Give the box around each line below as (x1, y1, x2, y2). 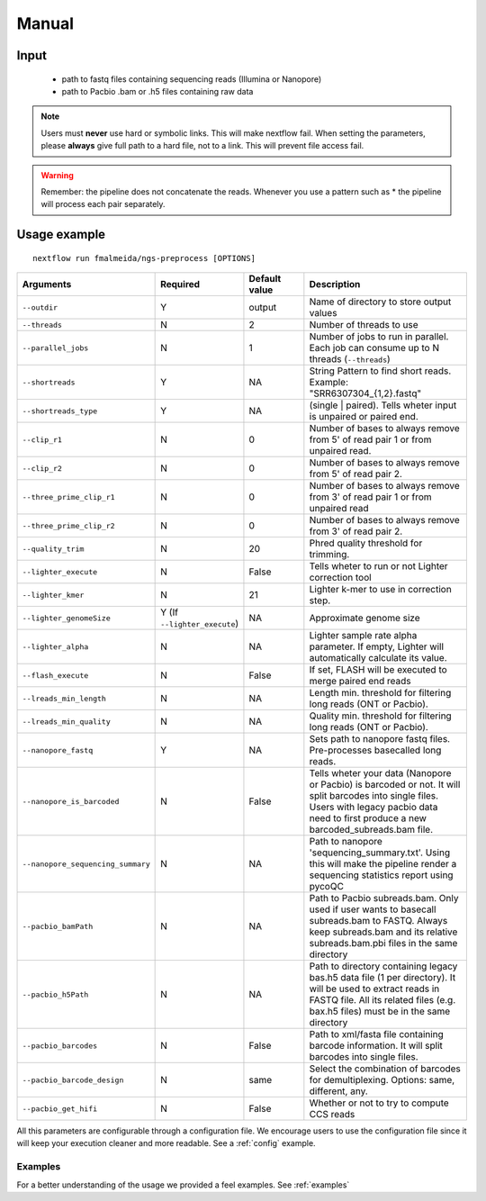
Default (248, 273, 282, 285)
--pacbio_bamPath (22, 921, 94, 931)
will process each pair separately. (40, 199, 166, 210)
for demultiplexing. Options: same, (309, 1074, 455, 1087)
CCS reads (309, 1108, 355, 1121)
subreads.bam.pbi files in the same (309, 937, 458, 950)
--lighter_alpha (22, 642, 89, 652)
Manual (16, 14, 75, 33)
